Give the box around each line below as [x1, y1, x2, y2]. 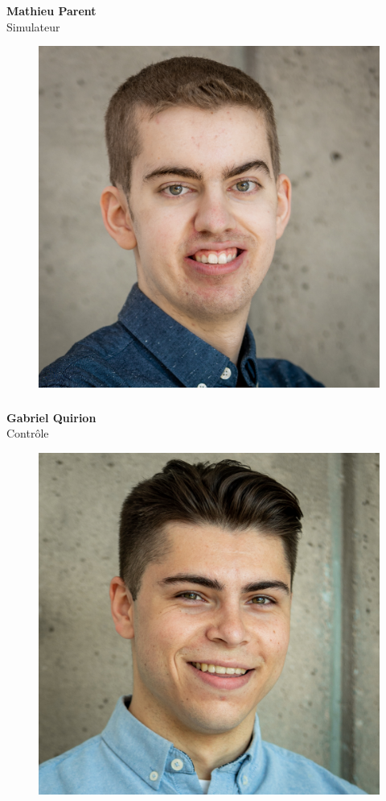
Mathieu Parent [6, 2, 96, 19]
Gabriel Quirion [6, 409, 96, 425]
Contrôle [6, 425, 49, 442]
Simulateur [6, 18, 60, 35]
